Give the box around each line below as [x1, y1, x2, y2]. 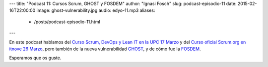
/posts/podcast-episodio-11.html [34, 19, 100, 25]
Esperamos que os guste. [9, 55, 62, 61]
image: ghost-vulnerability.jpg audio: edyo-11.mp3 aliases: [36, 7, 155, 13]
